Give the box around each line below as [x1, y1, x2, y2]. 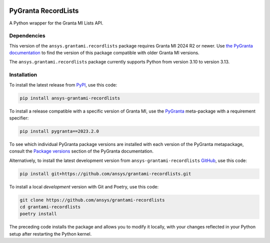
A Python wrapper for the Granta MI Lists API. [9, 20, 103, 26]
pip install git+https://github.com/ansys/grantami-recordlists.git [19, 170, 191, 176]
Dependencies [9, 32, 46, 39]
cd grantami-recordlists [19, 204, 81, 210]
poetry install [19, 211, 57, 217]
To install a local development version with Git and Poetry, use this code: [9, 183, 159, 189]
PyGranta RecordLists [9, 6, 79, 15]
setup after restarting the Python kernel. [9, 230, 92, 237]
